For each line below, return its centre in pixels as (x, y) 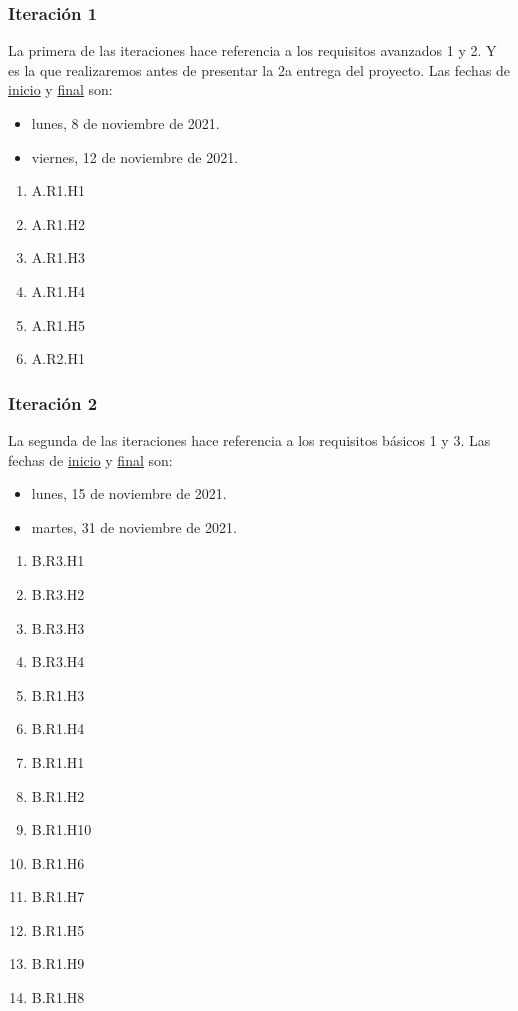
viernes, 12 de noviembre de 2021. (135, 156)
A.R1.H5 (58, 324)
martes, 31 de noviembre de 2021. (134, 526)
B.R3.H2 (58, 593)
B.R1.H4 (58, 728)
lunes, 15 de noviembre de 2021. (129, 493)
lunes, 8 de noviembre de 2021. (125, 123)
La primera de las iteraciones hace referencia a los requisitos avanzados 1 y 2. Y (252, 50)
